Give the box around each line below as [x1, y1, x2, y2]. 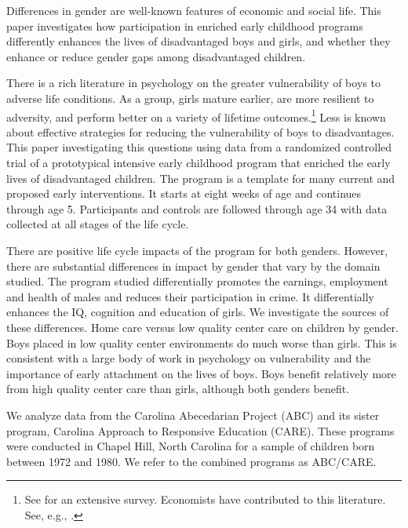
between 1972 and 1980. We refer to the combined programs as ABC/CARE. [6, 453, 377, 469]
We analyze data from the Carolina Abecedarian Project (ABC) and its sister [6, 406, 380, 423]
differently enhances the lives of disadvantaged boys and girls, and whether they [6, 33, 391, 49]
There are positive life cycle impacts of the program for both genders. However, [6, 242, 388, 258]
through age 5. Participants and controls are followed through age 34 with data [6, 200, 388, 217]
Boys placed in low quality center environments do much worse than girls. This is [6, 334, 397, 351]
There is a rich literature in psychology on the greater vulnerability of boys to [6, 75, 381, 91]
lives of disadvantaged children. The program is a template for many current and [6, 169, 395, 186]
